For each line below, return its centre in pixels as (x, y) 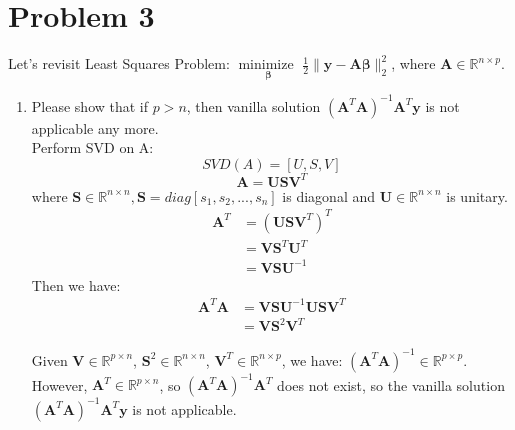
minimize (266, 65)
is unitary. (477, 195)
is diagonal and (329, 195)
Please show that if (90, 105)
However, (59, 384)
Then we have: (76, 284)
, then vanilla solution (253, 105)
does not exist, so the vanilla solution (391, 384)
